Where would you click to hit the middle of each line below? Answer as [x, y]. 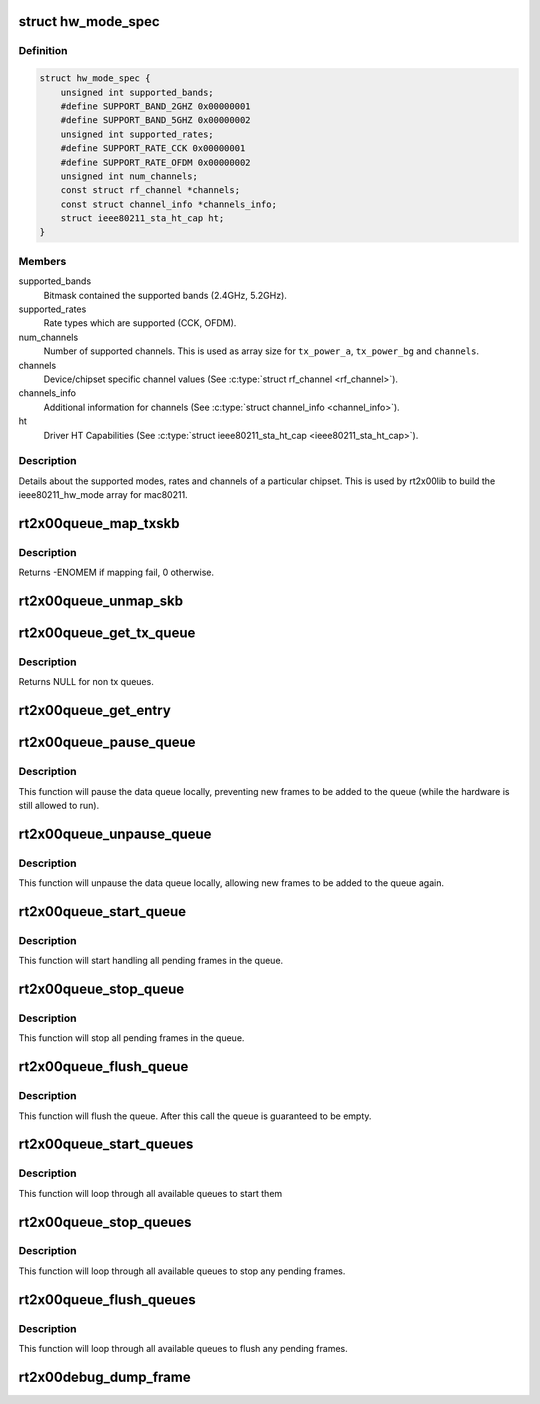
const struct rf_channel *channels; [150, 190]
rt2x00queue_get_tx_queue [107, 633]
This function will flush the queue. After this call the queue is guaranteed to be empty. [195, 1116]
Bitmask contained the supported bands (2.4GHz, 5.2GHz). [165, 295]
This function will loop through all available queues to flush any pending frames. [183, 1349]
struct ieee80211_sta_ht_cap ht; [142, 218]
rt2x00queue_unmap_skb [101, 601]
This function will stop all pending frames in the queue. [131, 1038]
